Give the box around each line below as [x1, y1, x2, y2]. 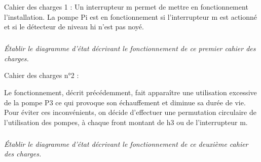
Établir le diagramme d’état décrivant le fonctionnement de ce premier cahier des [4, 43, 256, 54]
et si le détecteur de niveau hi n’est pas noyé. [4, 21, 144, 32]
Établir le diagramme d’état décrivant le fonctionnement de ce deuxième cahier [4, 138, 248, 149]
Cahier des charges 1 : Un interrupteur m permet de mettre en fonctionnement [4, 2, 248, 12]
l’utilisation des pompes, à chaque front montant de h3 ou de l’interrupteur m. [4, 116, 248, 127]
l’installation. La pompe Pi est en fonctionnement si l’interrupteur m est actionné [4, 11, 257, 22]
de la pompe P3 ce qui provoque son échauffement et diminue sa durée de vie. [4, 97, 246, 107]
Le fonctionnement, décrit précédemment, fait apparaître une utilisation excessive [4, 87, 257, 97]
